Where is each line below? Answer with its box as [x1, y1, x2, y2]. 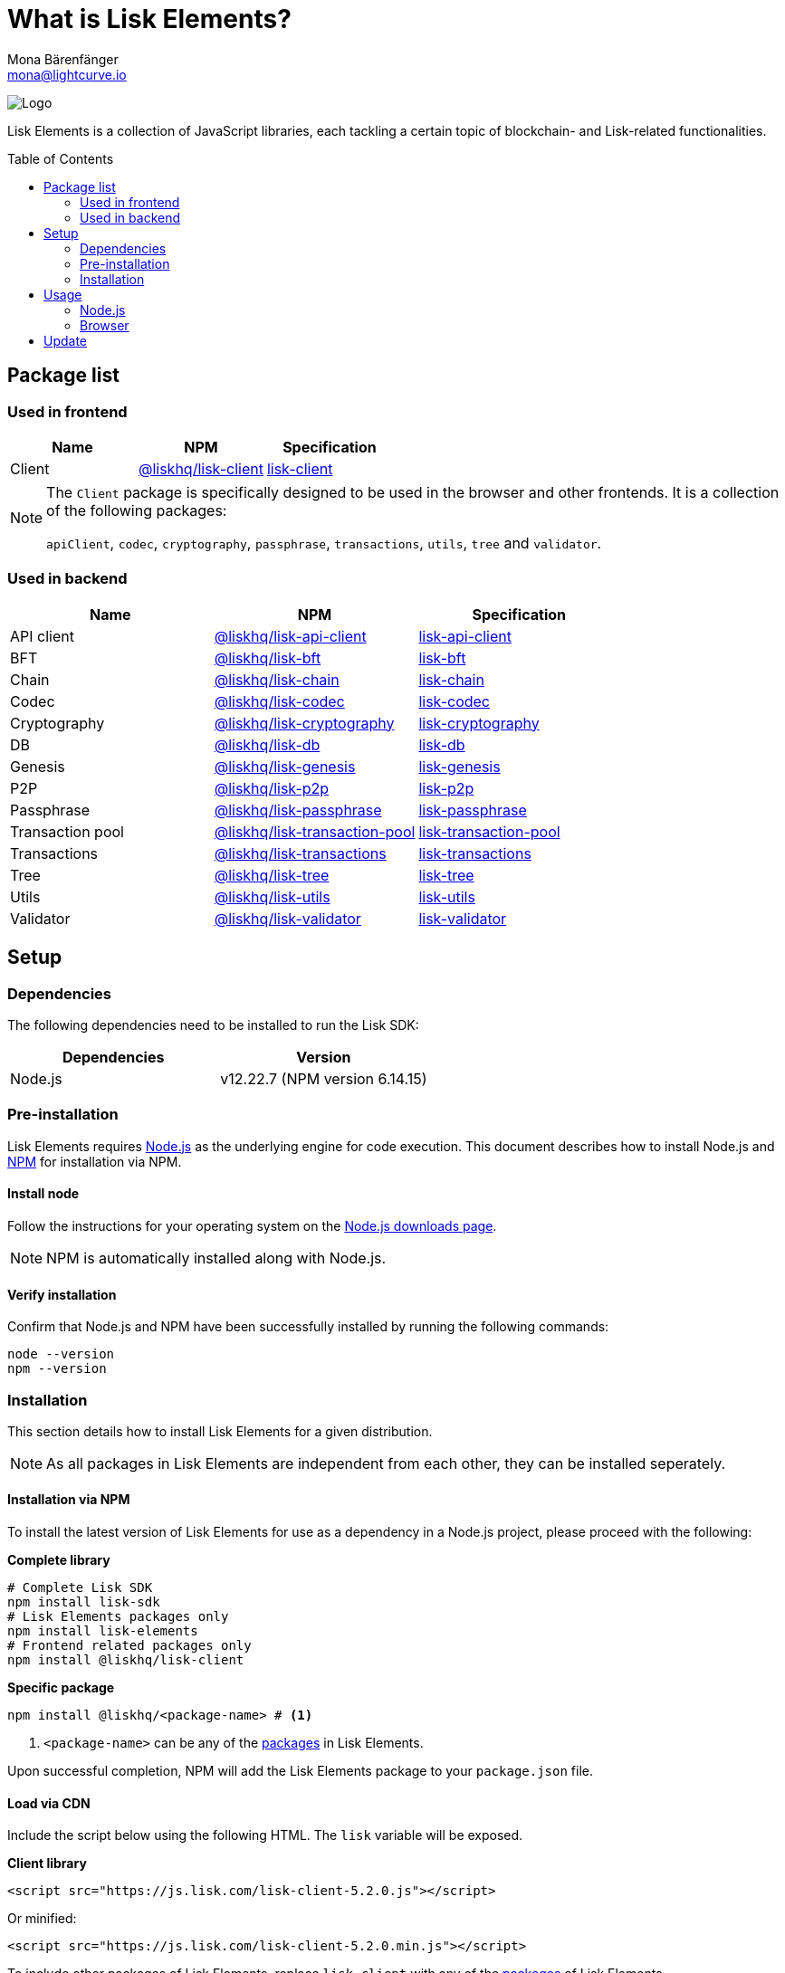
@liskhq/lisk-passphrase [214, 800, 382, 819]
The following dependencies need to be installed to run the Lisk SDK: [7, 1016, 419, 1033]
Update [43, 332, 88, 348]
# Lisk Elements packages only [7, 1609, 229, 1625]
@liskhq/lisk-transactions [214, 844, 387, 863]
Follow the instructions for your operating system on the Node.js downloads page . [7, 1217, 497, 1234]
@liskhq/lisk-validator [214, 909, 361, 928]
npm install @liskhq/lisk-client [7, 1653, 244, 1668]
